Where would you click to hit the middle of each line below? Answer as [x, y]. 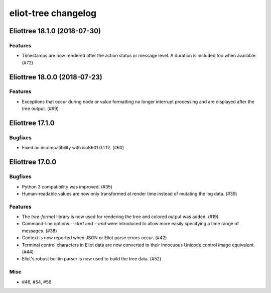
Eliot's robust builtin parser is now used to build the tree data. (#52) [92, 259]
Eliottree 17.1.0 [32, 123]
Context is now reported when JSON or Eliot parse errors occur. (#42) [94, 238]
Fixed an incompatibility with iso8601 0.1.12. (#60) [73, 148]
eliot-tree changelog [53, 13]
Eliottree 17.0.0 [33, 162]
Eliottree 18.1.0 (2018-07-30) [55, 31]
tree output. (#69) [40, 109]
